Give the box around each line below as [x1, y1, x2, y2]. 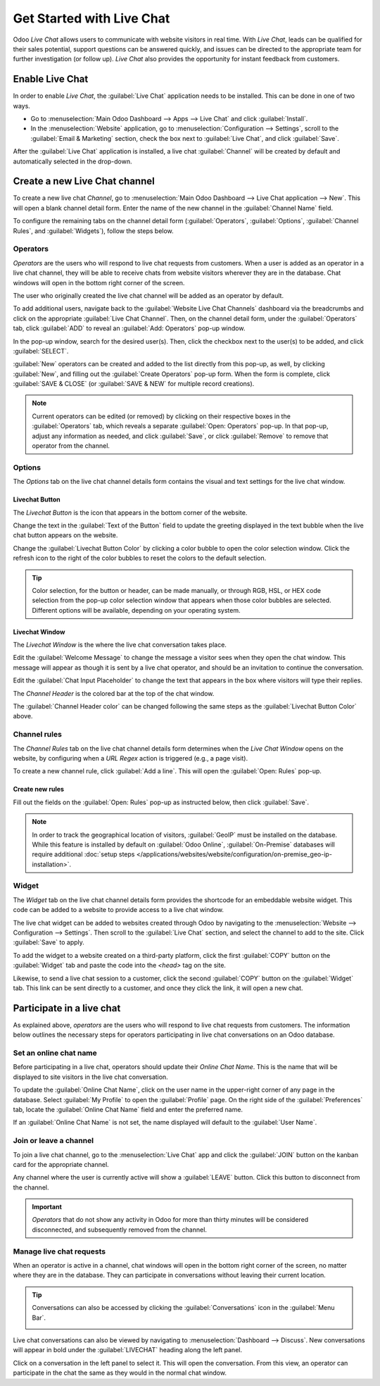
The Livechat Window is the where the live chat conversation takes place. [13, 641, 227, 649]
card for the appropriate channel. [13, 1160, 109, 1168]
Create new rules [13, 785, 65, 794]
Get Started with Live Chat [13, 11, 170, 26]
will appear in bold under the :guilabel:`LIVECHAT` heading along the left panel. [13, 1346, 243, 1354]
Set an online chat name [13, 1048, 98, 1058]
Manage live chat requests [13, 1247, 106, 1256]
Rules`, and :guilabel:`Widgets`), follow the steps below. [13, 226, 174, 235]
